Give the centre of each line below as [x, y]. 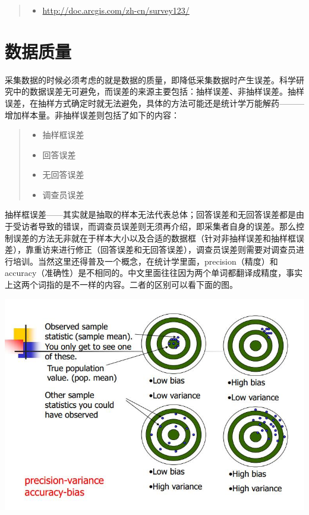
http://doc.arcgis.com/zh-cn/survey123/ [116, 10]
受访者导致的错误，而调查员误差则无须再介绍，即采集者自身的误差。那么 [154, 226]
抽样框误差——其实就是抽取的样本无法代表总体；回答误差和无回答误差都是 [150, 214]
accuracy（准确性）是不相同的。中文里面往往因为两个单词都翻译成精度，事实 [154, 273]
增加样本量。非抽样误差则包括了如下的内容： [92, 114]
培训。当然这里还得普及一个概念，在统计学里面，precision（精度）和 [145, 261]
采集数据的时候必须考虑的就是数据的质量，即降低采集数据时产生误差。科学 [150, 79]
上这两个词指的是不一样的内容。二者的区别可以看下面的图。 [121, 285]
